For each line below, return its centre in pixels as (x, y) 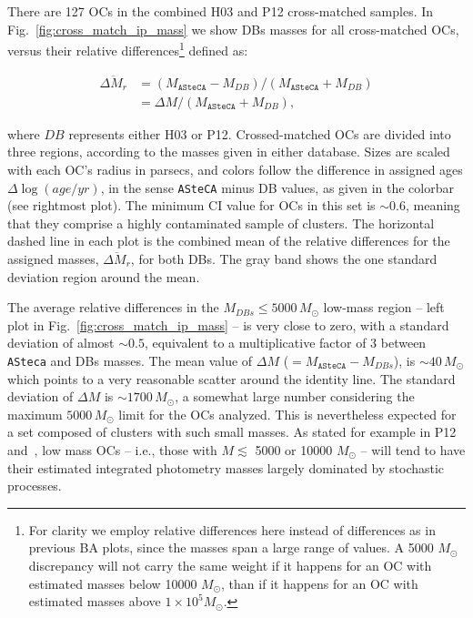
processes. (35, 486)
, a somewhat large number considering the (295, 396)
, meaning (433, 205)
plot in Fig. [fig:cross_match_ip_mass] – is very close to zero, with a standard (228, 324)
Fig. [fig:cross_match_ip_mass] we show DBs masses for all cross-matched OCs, (233, 29)
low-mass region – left (384, 307)
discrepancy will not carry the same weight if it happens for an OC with (230, 565)
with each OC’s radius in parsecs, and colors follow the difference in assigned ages (235, 169)
